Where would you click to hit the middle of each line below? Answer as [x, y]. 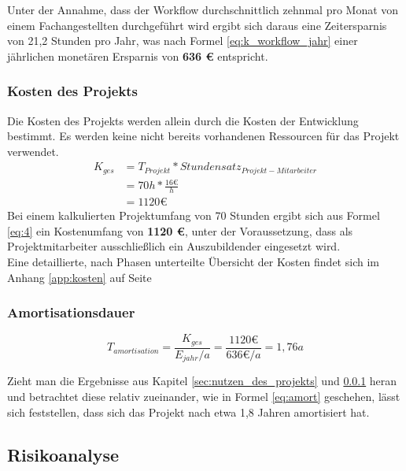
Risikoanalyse [63, 454]
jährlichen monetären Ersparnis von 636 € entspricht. [138, 56]
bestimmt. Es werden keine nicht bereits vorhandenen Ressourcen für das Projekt [203, 136]
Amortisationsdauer [71, 312]
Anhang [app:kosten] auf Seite [79, 277]
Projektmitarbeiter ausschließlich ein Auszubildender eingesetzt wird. [174, 246]
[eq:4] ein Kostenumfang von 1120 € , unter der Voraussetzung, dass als [180, 230]
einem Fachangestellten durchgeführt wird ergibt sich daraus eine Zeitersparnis [197, 25]
